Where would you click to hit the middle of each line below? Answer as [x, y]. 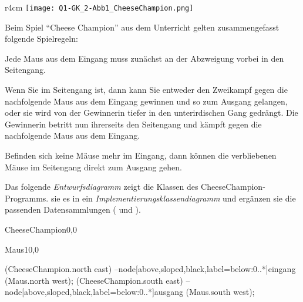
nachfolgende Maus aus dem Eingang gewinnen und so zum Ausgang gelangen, [146, 101]
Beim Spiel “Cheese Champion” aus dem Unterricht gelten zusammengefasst [142, 27]
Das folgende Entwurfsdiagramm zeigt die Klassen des [102, 187]
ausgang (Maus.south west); [204, 292]
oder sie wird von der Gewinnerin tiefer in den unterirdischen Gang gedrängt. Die [151, 113]
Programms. [27, 198]
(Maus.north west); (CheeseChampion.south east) [94, 280]
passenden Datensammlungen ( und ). [73, 209]
